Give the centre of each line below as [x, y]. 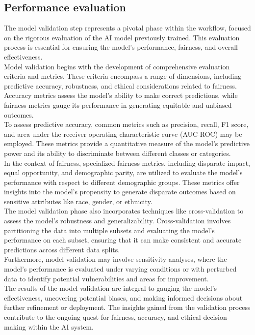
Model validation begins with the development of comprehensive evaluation [117, 66]
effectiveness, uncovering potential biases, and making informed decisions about [123, 297]
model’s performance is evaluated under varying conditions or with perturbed [120, 269]
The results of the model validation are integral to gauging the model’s [110, 288]
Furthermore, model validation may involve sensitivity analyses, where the [115, 259]
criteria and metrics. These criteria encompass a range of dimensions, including [123, 76]
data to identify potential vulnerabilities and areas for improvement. [106, 278]
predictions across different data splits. [62, 249]
